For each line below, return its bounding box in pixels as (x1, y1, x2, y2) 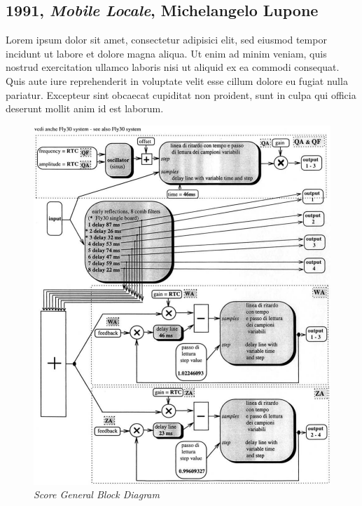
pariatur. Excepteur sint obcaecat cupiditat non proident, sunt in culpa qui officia (6, 87, 356, 102)
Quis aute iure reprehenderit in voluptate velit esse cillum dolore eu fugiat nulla (6, 73, 348, 88)
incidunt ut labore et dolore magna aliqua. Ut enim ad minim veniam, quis (6, 46, 327, 60)
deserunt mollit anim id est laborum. (6, 101, 164, 116)
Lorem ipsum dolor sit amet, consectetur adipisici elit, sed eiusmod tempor (6, 32, 327, 47)
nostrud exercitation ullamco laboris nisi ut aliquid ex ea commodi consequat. (6, 60, 340, 74)
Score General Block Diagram (34, 487, 160, 502)
